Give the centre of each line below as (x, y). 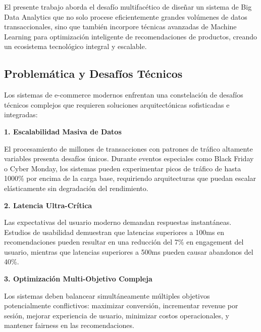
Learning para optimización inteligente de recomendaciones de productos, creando (131, 36)
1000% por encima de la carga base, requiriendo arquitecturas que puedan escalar (130, 178)
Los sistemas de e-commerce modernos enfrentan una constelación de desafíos (124, 95)
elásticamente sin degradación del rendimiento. (76, 188)
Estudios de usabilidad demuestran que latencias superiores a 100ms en (114, 232)
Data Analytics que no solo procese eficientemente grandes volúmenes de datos (126, 16)
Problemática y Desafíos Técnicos (93, 74)
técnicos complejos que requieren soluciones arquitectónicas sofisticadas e (117, 104)
